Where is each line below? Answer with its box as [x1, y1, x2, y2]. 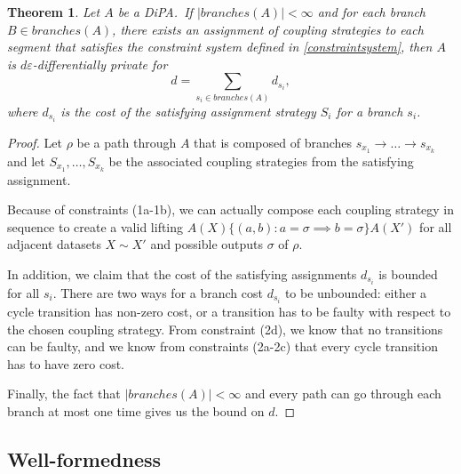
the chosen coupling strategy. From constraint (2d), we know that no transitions [7, 319, 443, 338]
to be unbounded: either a [284, 283, 427, 301]
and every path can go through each [244, 384, 441, 403]
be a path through [76, 133, 177, 151]
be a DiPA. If [117, 3, 193, 20]
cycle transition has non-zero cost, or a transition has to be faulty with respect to [7, 302, 451, 321]
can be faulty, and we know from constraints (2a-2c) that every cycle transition [7, 337, 438, 356]
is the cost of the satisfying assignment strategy [60, 101, 316, 120]
